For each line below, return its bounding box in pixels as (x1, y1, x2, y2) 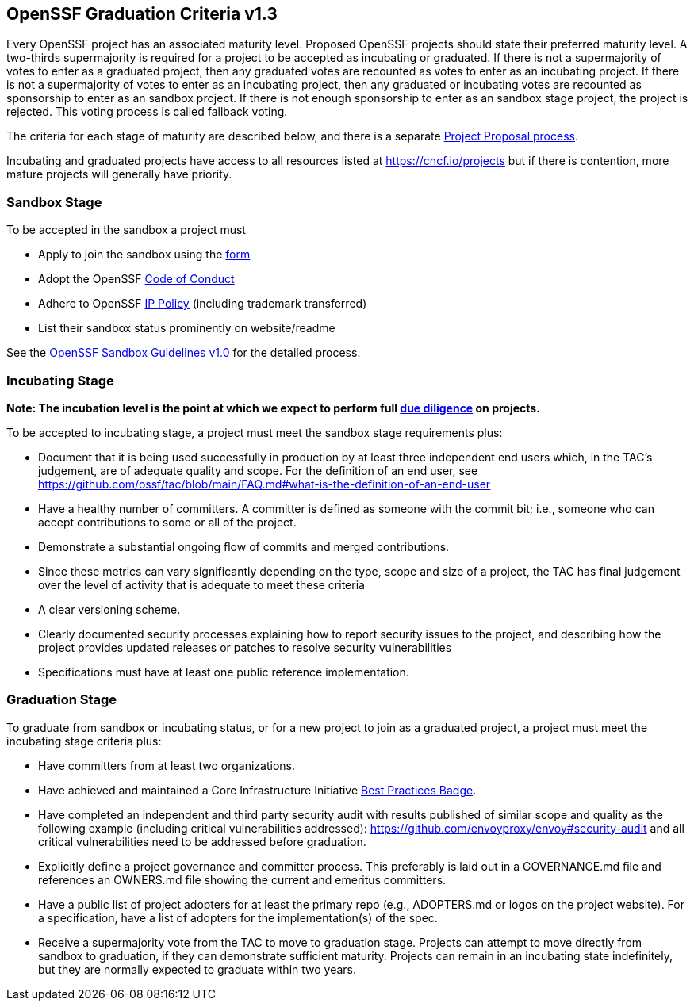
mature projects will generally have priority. (6, 167, 232, 182)
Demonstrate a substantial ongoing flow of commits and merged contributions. (38, 539, 450, 553)
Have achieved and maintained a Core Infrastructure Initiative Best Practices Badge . (38, 783, 477, 797)
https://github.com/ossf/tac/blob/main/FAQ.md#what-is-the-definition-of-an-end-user (38, 477, 491, 491)
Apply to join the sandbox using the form (38, 247, 251, 262)
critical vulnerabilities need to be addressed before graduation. (38, 834, 366, 848)
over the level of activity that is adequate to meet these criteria (38, 577, 365, 592)
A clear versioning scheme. (38, 602, 181, 616)
